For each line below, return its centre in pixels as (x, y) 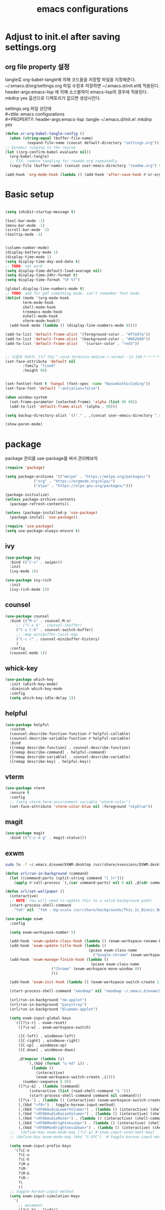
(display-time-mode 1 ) (28, 257)
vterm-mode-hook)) (41, 321)
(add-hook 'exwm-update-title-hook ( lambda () (58, 946)
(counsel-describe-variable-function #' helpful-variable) (70, 739)
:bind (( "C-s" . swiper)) (36, 562)
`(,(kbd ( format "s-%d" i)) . (58, 1063)
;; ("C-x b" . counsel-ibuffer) (49, 625)
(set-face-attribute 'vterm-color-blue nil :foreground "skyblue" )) (81, 806)
